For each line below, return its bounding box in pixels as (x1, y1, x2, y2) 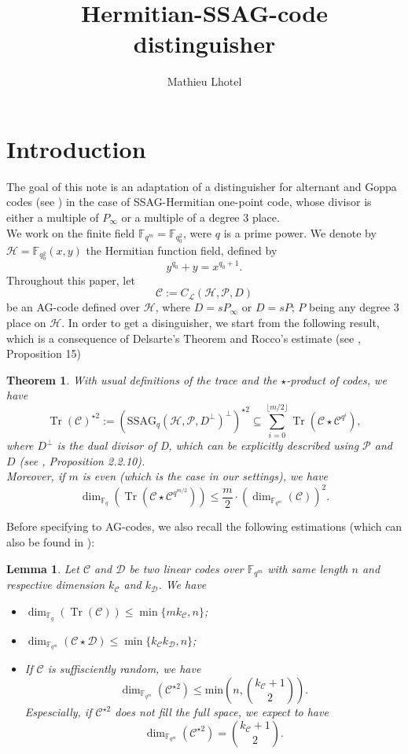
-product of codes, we (286, 371, 387, 388)
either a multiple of (6, 209, 99, 226)
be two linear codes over (129, 560, 244, 576)
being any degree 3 (308, 299, 399, 315)
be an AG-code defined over (6, 299, 141, 315)
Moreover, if (6, 468, 65, 484)
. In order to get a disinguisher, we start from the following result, (61, 314, 380, 331)
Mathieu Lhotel (167, 73, 242, 90)
